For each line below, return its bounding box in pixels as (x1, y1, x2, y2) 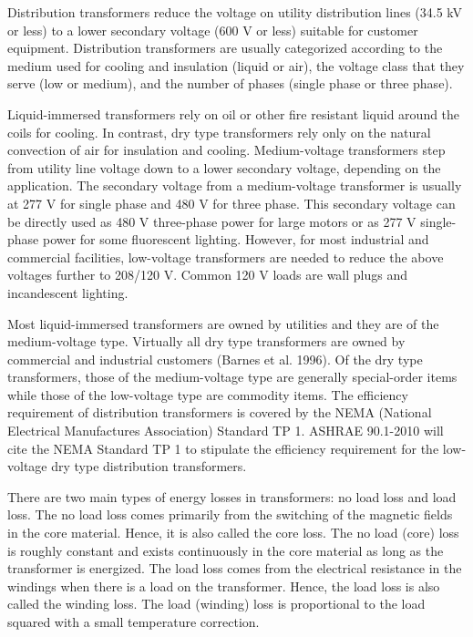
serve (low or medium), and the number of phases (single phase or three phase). (7, 74, 453, 93)
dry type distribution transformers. (51, 457, 247, 476)
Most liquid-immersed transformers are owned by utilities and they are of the (7, 313, 439, 333)
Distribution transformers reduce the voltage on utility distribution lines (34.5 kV (7, 3, 463, 21)
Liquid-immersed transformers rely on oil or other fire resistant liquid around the (7, 104, 460, 123)
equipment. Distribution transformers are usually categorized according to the (7, 38, 443, 57)
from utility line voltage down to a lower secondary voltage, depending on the (7, 158, 441, 177)
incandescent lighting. (7, 283, 129, 302)
